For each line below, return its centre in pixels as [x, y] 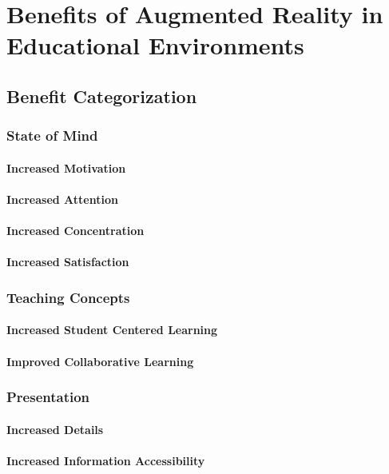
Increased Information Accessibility [106, 460]
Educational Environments [155, 45]
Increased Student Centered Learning [112, 330]
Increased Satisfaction [68, 262]
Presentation [48, 397]
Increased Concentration [75, 231]
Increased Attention [62, 199]
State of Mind [52, 135]
